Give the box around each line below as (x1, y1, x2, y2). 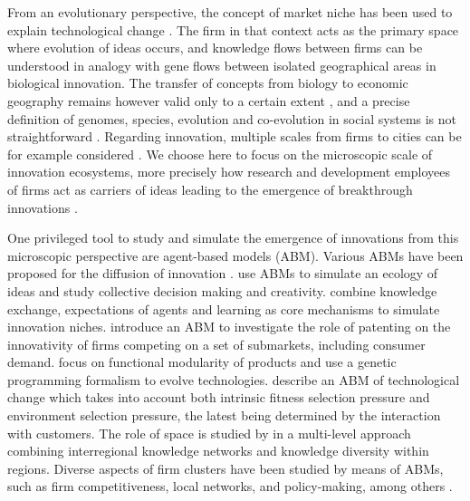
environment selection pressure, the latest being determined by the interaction (7, 406, 441, 425)
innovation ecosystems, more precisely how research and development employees (7, 162, 450, 181)
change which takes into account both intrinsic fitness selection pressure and (7, 388, 430, 407)
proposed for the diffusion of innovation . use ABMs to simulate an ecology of (7, 264, 438, 283)
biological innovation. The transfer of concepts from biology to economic (7, 73, 408, 92)
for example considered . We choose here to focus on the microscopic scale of (7, 144, 433, 163)
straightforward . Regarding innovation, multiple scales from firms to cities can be (7, 127, 462, 146)
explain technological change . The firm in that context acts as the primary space (7, 20, 459, 39)
